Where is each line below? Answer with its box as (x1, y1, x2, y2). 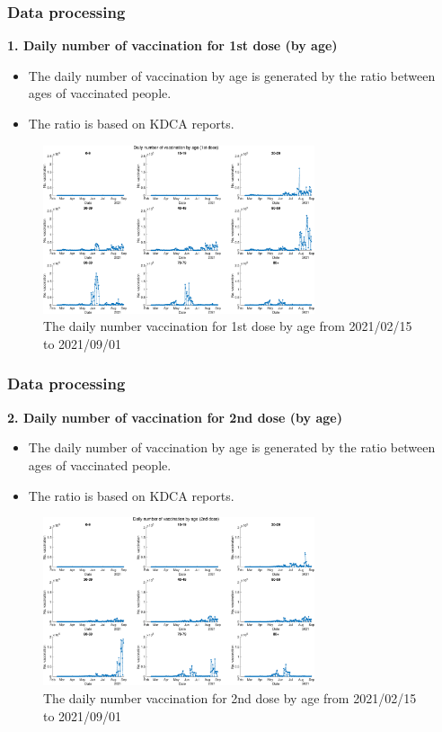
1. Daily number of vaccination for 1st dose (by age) (7, 36, 338, 55)
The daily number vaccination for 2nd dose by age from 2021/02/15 (43, 688, 417, 707)
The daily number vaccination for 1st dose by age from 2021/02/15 (43, 317, 412, 335)
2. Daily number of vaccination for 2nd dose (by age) (7, 407, 342, 426)
